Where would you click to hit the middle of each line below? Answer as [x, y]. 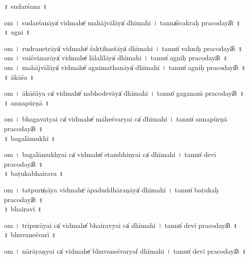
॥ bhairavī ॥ [23, 209]
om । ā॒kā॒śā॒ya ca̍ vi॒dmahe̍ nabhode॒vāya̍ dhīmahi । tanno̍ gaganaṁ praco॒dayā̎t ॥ [124, 93]
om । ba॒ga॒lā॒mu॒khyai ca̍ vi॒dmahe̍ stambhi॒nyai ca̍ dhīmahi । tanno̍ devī [110, 154]
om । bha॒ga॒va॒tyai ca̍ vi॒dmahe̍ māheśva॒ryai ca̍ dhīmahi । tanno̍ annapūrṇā [116, 119]
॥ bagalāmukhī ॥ [30, 138]
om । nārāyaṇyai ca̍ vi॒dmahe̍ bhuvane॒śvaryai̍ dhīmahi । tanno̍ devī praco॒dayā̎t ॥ [125, 250]
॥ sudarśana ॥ [26, 6]
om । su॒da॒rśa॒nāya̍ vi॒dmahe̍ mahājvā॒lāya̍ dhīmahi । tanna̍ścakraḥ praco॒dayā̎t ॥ [122, 22]
